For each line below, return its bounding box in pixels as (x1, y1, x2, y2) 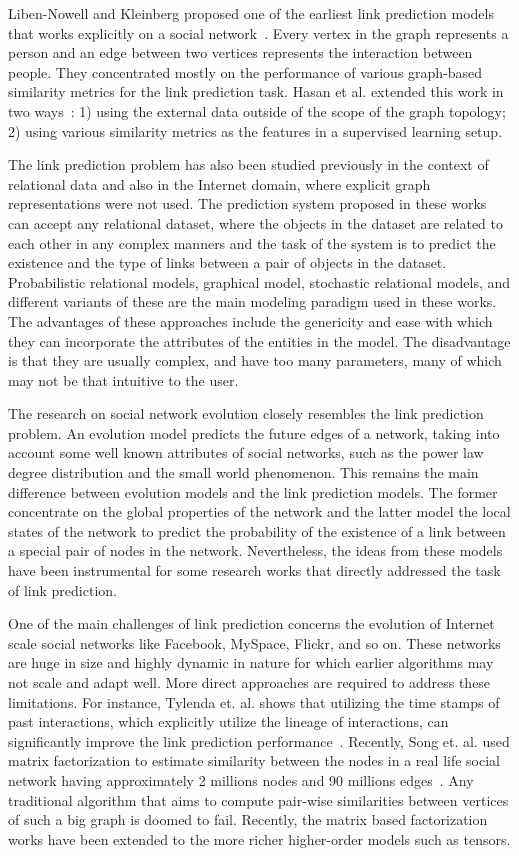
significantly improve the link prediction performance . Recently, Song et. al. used (8, 730, 510, 751)
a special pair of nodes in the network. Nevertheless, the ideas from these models (8, 540, 503, 561)
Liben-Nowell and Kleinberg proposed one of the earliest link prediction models (8, 3, 494, 23)
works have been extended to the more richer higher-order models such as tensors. (8, 828, 511, 849)
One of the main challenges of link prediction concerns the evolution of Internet (8, 613, 495, 634)
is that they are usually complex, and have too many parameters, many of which (8, 350, 502, 371)
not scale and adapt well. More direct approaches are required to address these (8, 672, 491, 692)
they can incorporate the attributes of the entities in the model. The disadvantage (8, 330, 511, 351)
